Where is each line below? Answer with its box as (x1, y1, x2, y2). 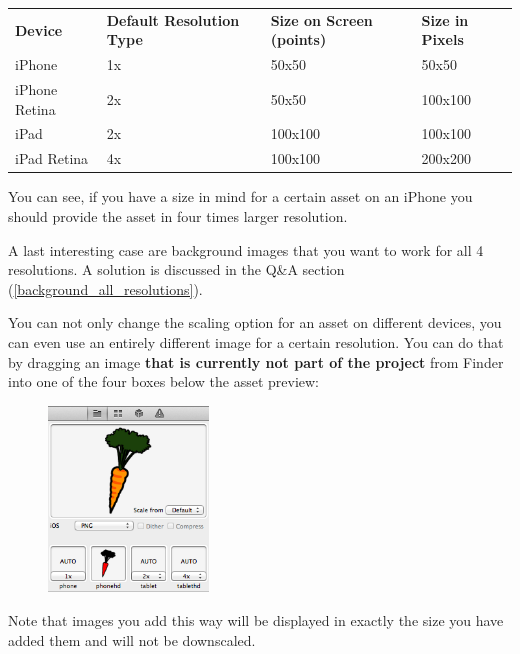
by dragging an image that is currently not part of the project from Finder (8, 351, 504, 372)
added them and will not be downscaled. (8, 629, 256, 650)
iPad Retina (15, 148, 89, 169)
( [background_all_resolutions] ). (8, 278, 203, 299)
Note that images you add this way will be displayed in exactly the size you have (8, 610, 504, 630)
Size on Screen (270, 9, 373, 30)
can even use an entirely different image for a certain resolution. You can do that (8, 331, 504, 352)
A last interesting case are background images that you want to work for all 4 (8, 239, 484, 260)
